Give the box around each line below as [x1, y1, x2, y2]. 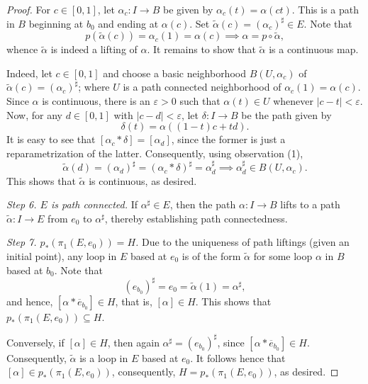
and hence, [6, 293, 53, 308]
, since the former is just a [171, 132, 286, 147]
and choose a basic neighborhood [103, 65, 246, 80]
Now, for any [6, 107, 62, 122]
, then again [107, 334, 160, 349]
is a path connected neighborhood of [123, 79, 281, 94]
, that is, [115, 293, 152, 308]
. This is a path [291, 2, 359, 16]
